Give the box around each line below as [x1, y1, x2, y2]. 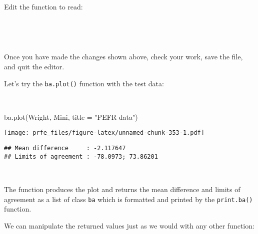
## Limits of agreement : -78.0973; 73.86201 [4, 153, 158, 160]
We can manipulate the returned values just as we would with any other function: [4, 220, 254, 231]
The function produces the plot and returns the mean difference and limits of [4, 184, 240, 194]
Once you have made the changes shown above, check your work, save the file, [4, 51, 243, 62]
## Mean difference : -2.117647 [4, 145, 126, 152]
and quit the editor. [4, 61, 64, 71]
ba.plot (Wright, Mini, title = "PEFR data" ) [4, 111, 138, 122]
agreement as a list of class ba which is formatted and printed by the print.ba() [4, 194, 253, 204]
